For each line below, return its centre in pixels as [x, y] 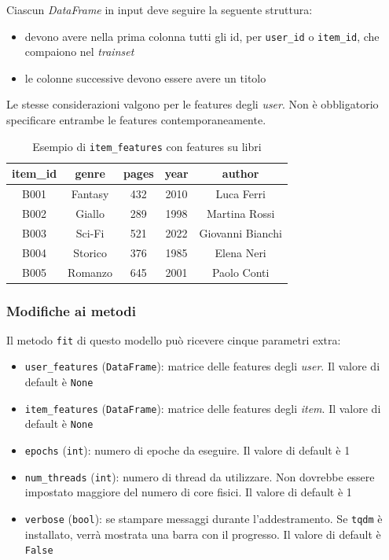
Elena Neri [240, 252]
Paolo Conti [240, 272]
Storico [90, 252]
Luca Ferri [240, 194]
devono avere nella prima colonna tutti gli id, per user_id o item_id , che [202, 36]
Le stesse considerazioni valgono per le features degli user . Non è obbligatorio [193, 104]
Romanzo [90, 272]
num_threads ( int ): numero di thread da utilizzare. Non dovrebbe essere [200, 476]
